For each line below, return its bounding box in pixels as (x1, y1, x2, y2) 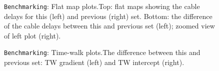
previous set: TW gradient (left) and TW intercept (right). (4, 57, 184, 67)
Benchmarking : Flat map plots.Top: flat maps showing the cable (4, 1, 200, 11)
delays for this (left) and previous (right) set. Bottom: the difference (4, 10, 212, 21)
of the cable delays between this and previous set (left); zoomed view (4, 20, 215, 31)
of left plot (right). (4, 30, 61, 40)
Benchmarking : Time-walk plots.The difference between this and (4, 47, 200, 57)
